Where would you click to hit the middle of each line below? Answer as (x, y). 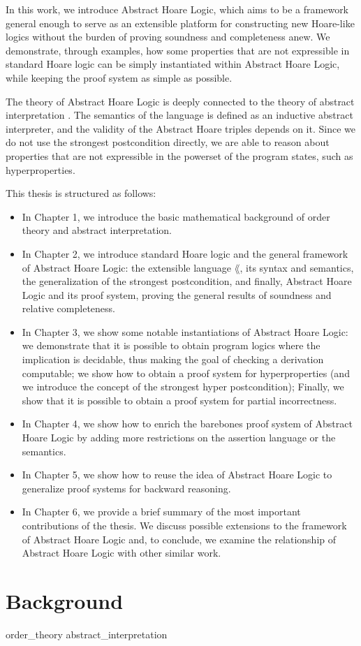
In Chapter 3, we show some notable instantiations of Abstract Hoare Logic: (185, 331)
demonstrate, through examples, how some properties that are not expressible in (178, 50)
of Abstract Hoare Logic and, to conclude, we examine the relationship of (179, 539)
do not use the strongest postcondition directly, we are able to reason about (168, 142)
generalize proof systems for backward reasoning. (126, 488)
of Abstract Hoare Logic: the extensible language (126, 267)
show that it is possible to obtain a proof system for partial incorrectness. (179, 400)
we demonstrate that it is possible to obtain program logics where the (171, 345)
